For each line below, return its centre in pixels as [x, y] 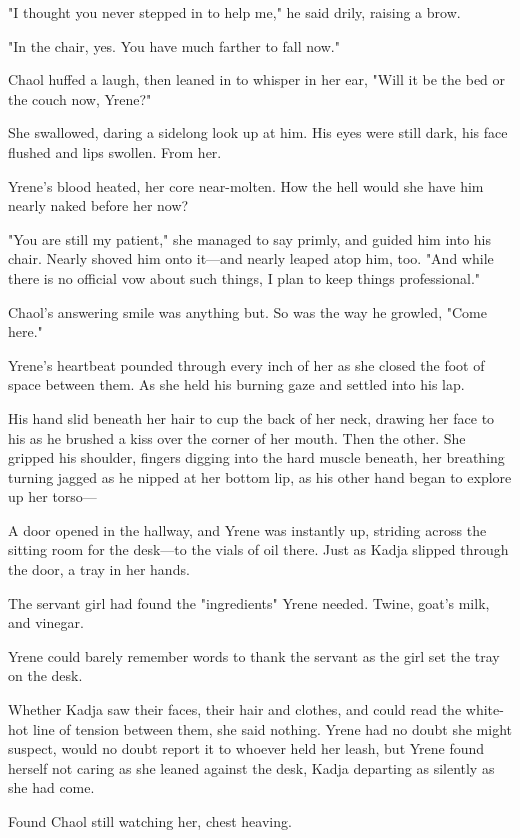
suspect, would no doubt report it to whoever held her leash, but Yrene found [246, 748]
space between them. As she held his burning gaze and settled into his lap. [236, 384]
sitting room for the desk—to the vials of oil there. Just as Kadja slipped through [258, 549]
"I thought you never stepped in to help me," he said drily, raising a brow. [234, 12]
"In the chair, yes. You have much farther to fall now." [174, 45]
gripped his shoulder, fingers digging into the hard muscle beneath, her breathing [256, 457]
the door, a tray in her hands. [99, 569]
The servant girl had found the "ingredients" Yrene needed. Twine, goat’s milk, [249, 602]
